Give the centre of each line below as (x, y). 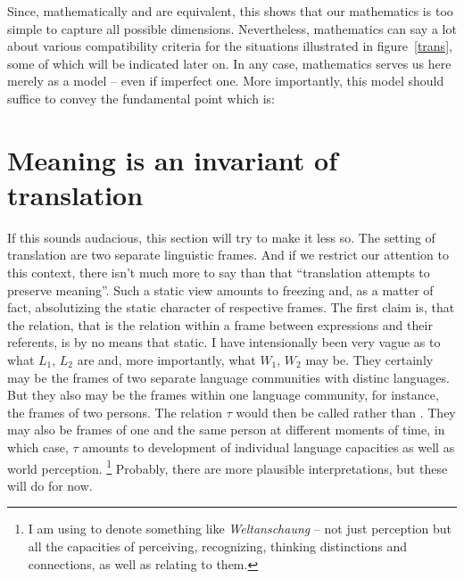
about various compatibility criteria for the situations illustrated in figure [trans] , (230, 46)
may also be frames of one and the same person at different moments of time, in (226, 430)
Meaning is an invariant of (172, 159)
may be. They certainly (369, 360)
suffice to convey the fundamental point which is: (141, 98)
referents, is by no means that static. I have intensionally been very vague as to (224, 342)
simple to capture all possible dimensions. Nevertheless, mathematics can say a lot (232, 28)
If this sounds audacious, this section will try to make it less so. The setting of (221, 237)
